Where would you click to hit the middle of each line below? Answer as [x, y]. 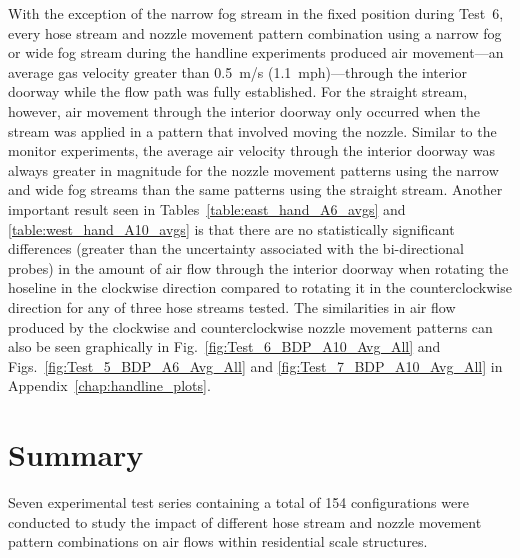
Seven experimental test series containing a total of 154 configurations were [238, 502]
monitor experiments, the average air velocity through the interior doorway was [251, 150]
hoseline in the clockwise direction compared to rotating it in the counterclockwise [260, 287]
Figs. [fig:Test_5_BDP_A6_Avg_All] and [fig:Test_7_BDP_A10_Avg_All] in [255, 365]
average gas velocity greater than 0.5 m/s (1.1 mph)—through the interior [237, 71]
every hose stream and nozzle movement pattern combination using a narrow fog [255, 32]
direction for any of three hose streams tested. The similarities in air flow [232, 306]
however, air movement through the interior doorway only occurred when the [244, 110]
